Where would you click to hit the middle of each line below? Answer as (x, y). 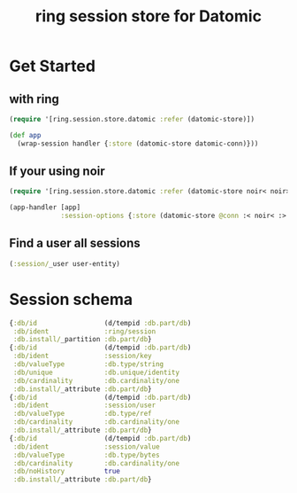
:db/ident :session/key (82, 356)
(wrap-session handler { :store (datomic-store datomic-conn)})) (138, 144)
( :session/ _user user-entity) (65, 263)
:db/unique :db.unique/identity (96, 372)
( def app (25, 135)
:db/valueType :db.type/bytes (87, 455)
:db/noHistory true (67, 472)
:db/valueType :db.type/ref (82, 414)
